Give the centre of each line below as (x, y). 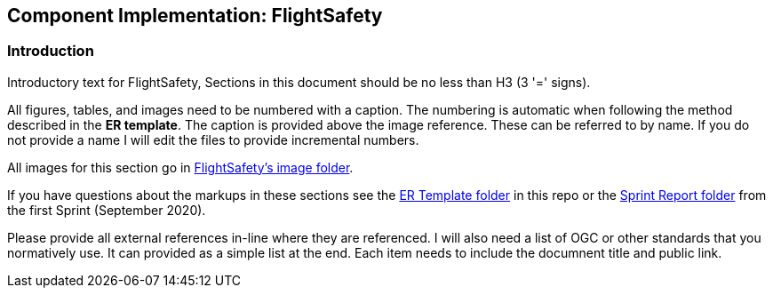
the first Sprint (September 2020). (107, 210)
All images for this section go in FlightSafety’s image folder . (180, 167)
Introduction (51, 51)
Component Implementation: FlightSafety (195, 16)
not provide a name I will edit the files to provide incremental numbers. (213, 140)
